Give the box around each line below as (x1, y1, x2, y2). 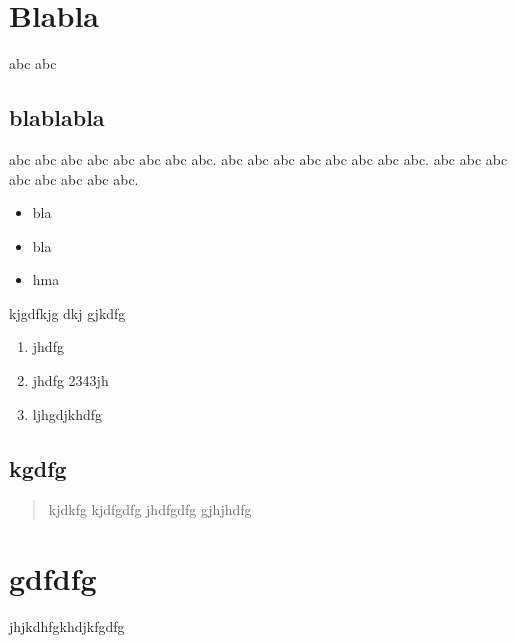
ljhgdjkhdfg (32, 403, 103, 424)
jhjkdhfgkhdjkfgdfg (9, 616, 125, 637)
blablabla (9, 102, 105, 133)
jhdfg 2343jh (32, 370, 109, 391)
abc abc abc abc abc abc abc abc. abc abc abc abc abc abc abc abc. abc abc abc (9, 148, 508, 169)
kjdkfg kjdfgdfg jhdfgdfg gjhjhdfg (48, 499, 252, 520)
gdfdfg (9, 558, 97, 599)
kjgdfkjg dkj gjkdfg (9, 302, 126, 323)
